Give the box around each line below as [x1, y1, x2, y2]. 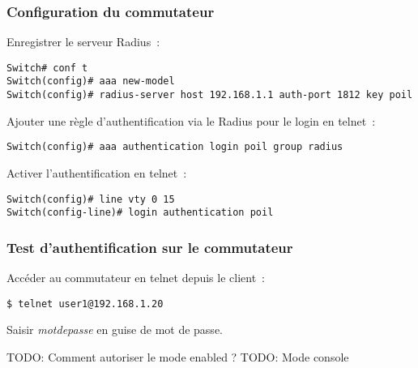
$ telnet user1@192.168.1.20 [6, 297, 164, 310]
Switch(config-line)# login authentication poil [6, 207, 274, 219]
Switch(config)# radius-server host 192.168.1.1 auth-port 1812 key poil [6, 89, 413, 101]
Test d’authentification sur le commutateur [6, 237, 293, 257]
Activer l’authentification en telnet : [6, 165, 187, 182]
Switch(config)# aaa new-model [6, 75, 175, 88]
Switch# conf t [6, 62, 88, 74]
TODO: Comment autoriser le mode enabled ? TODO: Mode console [6, 349, 349, 365]
